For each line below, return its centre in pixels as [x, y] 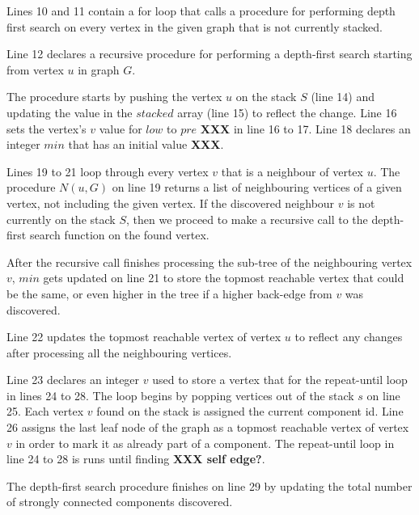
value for [121, 128]
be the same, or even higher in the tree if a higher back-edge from [169, 293]
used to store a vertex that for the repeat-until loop [280, 380]
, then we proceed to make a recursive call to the [247, 219]
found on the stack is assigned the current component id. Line [250, 411]
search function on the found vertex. [119, 235]
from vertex [35, 69]
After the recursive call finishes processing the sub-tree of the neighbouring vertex [209, 262]
